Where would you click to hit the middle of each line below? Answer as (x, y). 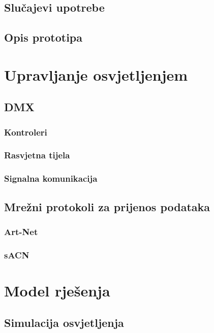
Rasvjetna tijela (37, 155)
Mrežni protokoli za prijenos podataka (107, 206)
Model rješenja (57, 290)
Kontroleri (26, 132)
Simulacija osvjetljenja (64, 323)
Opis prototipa (43, 37)
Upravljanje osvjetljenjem (96, 74)
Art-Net (21, 231)
